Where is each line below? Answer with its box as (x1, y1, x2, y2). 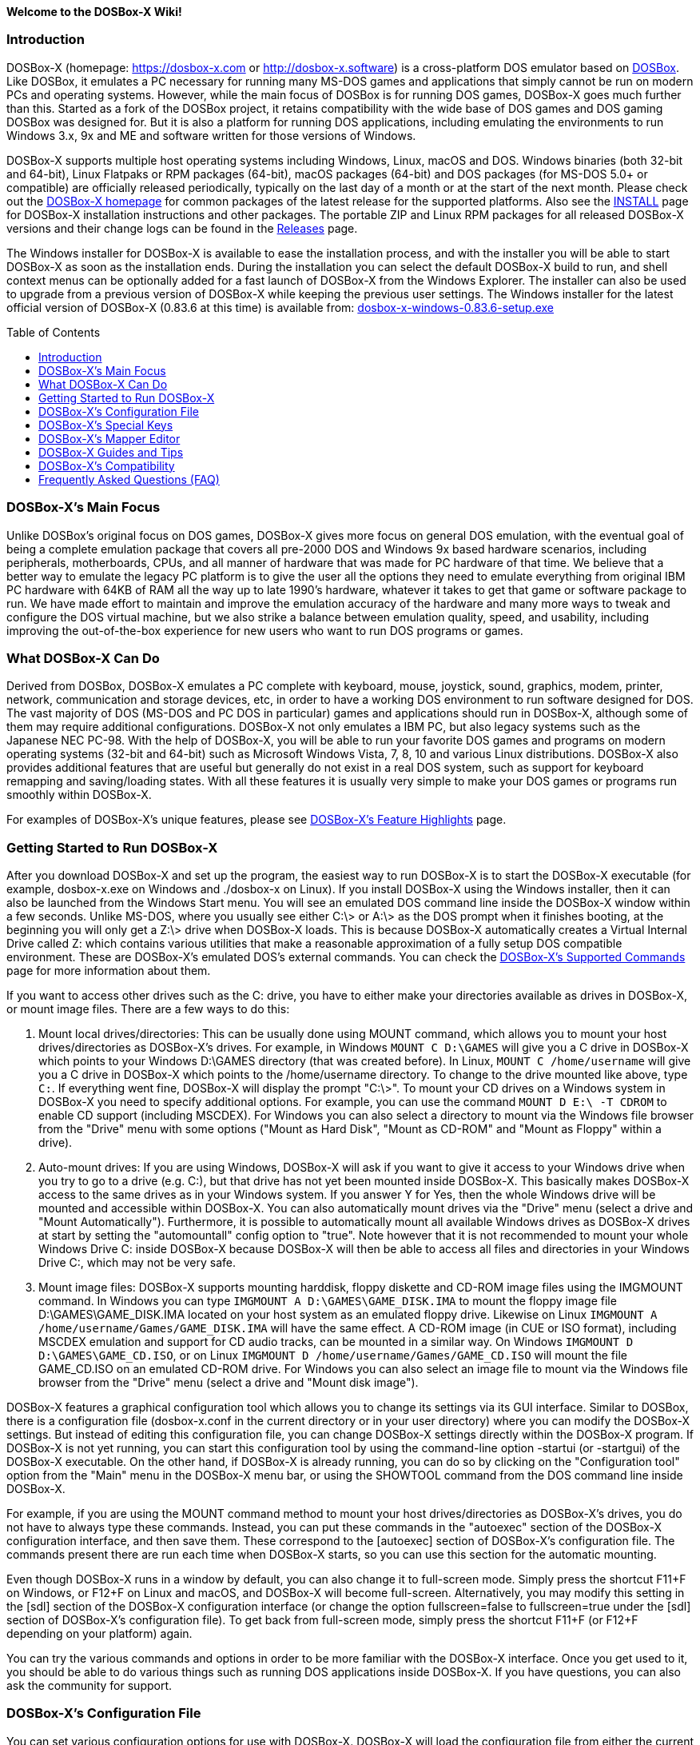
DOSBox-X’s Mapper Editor (38, 431, 181, 445)
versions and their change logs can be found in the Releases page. (6, 221, 358, 235)
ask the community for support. (6, 1679, 173, 1692)
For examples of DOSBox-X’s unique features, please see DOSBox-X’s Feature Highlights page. (6, 813, 507, 827)
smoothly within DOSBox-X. (6, 788, 152, 802)
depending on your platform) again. (6, 1627, 193, 1640)
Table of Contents (6, 325, 101, 339)
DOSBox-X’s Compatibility (38, 458, 175, 473)
